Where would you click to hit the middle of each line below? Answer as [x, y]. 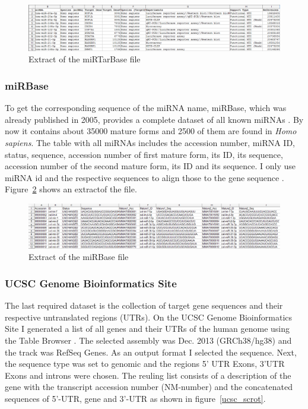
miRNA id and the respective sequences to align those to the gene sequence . [145, 177]
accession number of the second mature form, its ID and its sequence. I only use [150, 166]
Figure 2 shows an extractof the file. [71, 189]
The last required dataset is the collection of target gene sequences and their [144, 305]
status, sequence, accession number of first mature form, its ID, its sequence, [144, 154]
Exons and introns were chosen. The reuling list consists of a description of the [148, 375]
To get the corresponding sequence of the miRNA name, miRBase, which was [146, 108]
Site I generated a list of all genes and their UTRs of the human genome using [147, 329]
